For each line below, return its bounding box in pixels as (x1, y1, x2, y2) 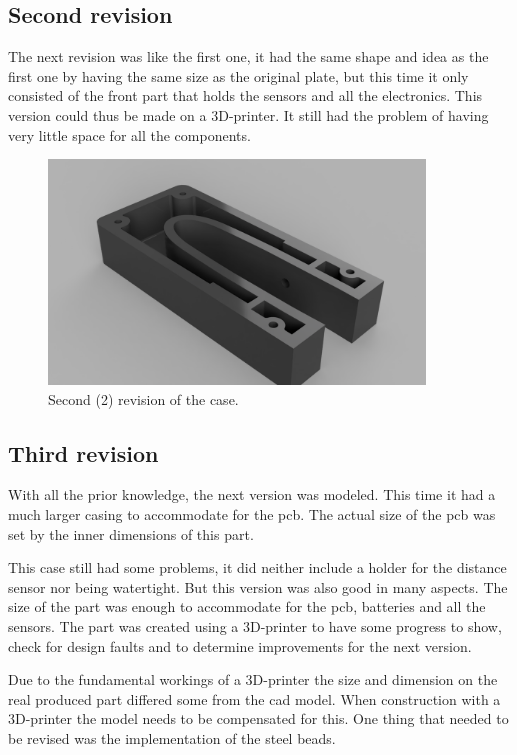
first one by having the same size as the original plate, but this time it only (8, 65, 469, 86)
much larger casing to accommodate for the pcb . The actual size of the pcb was (8, 504, 496, 525)
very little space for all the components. (8, 124, 251, 145)
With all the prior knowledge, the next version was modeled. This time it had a (8, 484, 496, 505)
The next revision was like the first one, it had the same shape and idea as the (8, 46, 489, 67)
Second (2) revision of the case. (48, 388, 239, 409)
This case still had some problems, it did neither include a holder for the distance (8, 557, 507, 578)
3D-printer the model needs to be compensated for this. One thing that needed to (8, 708, 509, 729)
